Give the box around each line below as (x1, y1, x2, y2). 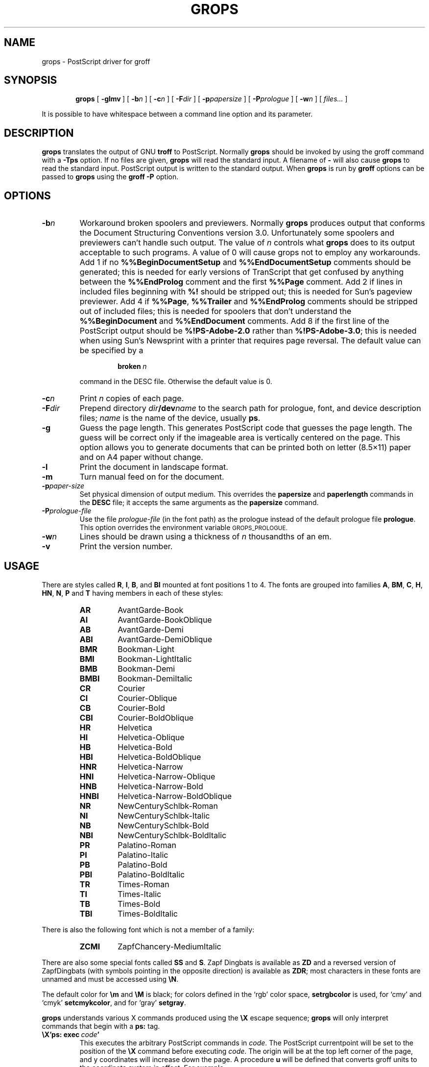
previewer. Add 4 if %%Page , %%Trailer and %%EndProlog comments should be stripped (79, 296, 418, 307)
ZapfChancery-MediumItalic (118, 941, 221, 951)
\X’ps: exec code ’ (42, 1030, 99, 1039)
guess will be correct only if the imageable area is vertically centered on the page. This (79, 433, 401, 443)
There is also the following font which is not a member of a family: (42, 925, 255, 934)
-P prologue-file (42, 507, 92, 515)
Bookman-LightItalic (118, 654, 192, 664)
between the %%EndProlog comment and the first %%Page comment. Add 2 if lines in (79, 277, 403, 287)
